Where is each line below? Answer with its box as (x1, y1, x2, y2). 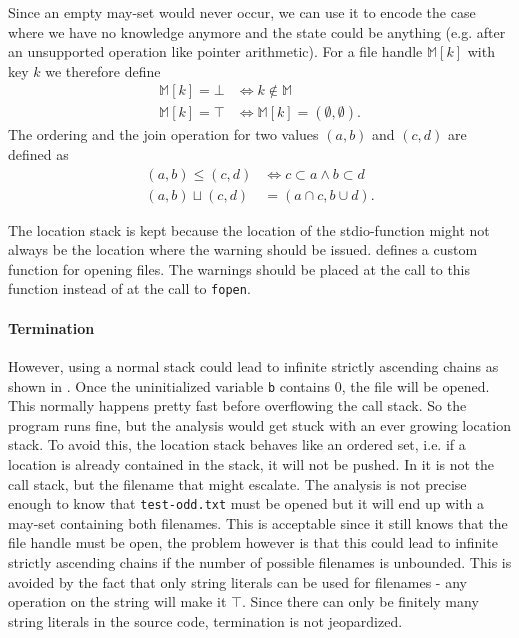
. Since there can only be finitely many (241, 591, 479, 612)
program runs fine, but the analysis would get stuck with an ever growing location (8, 414, 511, 435)
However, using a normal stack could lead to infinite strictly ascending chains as (8, 355, 499, 376)
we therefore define (45, 60, 161, 81)
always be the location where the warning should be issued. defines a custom (8, 239, 478, 260)
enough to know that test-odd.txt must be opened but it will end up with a (8, 493, 485, 514)
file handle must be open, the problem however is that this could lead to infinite (8, 532, 498, 553)
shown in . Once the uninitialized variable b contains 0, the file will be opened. (8, 375, 490, 396)
